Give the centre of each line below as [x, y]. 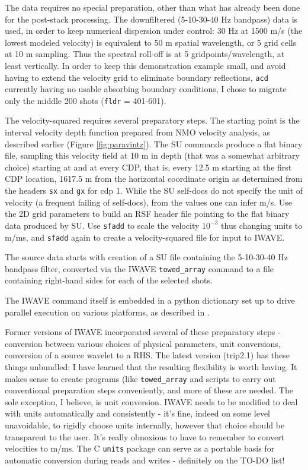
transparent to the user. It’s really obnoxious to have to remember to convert [145, 436]
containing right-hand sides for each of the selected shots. [109, 280]
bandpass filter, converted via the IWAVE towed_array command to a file [139, 268]
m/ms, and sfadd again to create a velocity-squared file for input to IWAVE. [145, 237]
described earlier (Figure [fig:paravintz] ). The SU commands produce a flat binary [154, 143]
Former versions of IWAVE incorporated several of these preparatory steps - [143, 332]
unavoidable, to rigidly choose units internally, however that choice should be [145, 425]
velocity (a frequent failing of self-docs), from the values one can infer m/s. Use [149, 202]
